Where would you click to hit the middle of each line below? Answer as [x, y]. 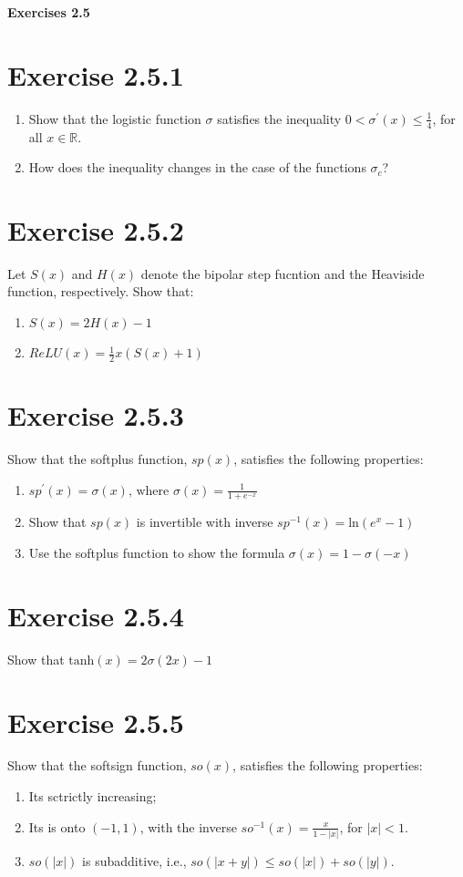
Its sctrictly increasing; [93, 796]
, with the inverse [188, 826]
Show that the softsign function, [97, 765]
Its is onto [57, 826]
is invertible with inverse [205, 522]
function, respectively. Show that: [101, 291]
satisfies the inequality [279, 118]
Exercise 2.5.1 [96, 74]
